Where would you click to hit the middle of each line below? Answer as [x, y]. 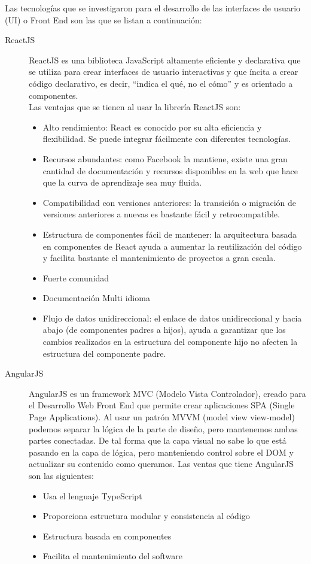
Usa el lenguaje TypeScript [92, 495]
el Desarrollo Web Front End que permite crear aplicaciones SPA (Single [162, 405]
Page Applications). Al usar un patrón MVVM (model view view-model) [162, 417]
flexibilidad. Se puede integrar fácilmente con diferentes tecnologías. [167, 139]
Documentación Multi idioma [96, 298]
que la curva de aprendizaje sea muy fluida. [122, 182]
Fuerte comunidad [76, 278]
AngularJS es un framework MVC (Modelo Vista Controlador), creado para [167, 393]
